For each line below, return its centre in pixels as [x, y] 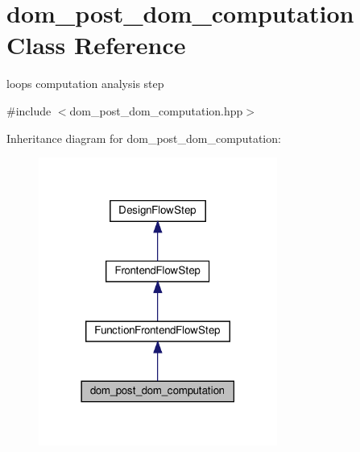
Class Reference [96, 45]
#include [29, 110]
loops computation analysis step [85, 84]
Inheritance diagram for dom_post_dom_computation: [144, 138]
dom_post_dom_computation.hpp [156, 110]
